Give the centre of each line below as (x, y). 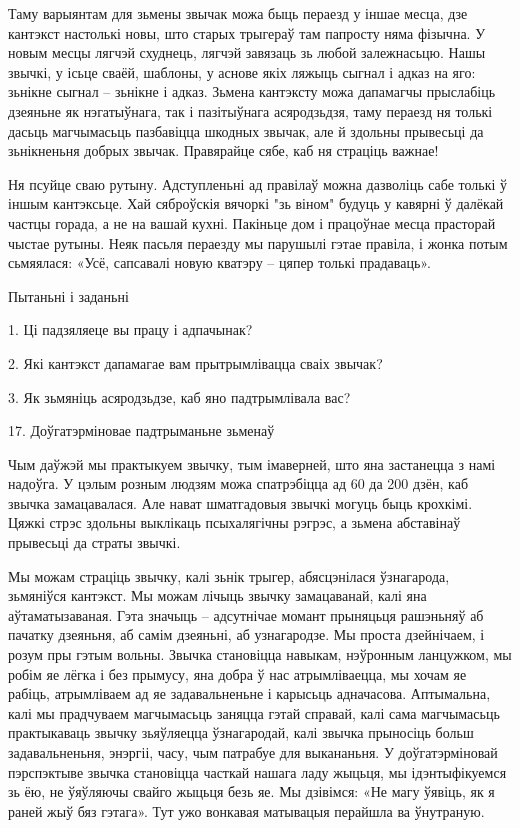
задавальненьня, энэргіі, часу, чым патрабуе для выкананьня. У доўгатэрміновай (253, 752)
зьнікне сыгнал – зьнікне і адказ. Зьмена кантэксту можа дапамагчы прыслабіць (252, 91)
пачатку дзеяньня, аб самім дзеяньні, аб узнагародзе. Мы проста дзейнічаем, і (246, 634)
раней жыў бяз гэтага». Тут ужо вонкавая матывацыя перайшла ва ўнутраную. (246, 810)
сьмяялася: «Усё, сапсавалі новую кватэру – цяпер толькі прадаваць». (219, 262)
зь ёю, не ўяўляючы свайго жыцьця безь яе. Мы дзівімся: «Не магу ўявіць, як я (251, 791)
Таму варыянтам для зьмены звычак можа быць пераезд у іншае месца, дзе (238, 13)
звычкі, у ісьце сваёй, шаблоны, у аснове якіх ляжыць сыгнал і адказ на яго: (242, 71)
